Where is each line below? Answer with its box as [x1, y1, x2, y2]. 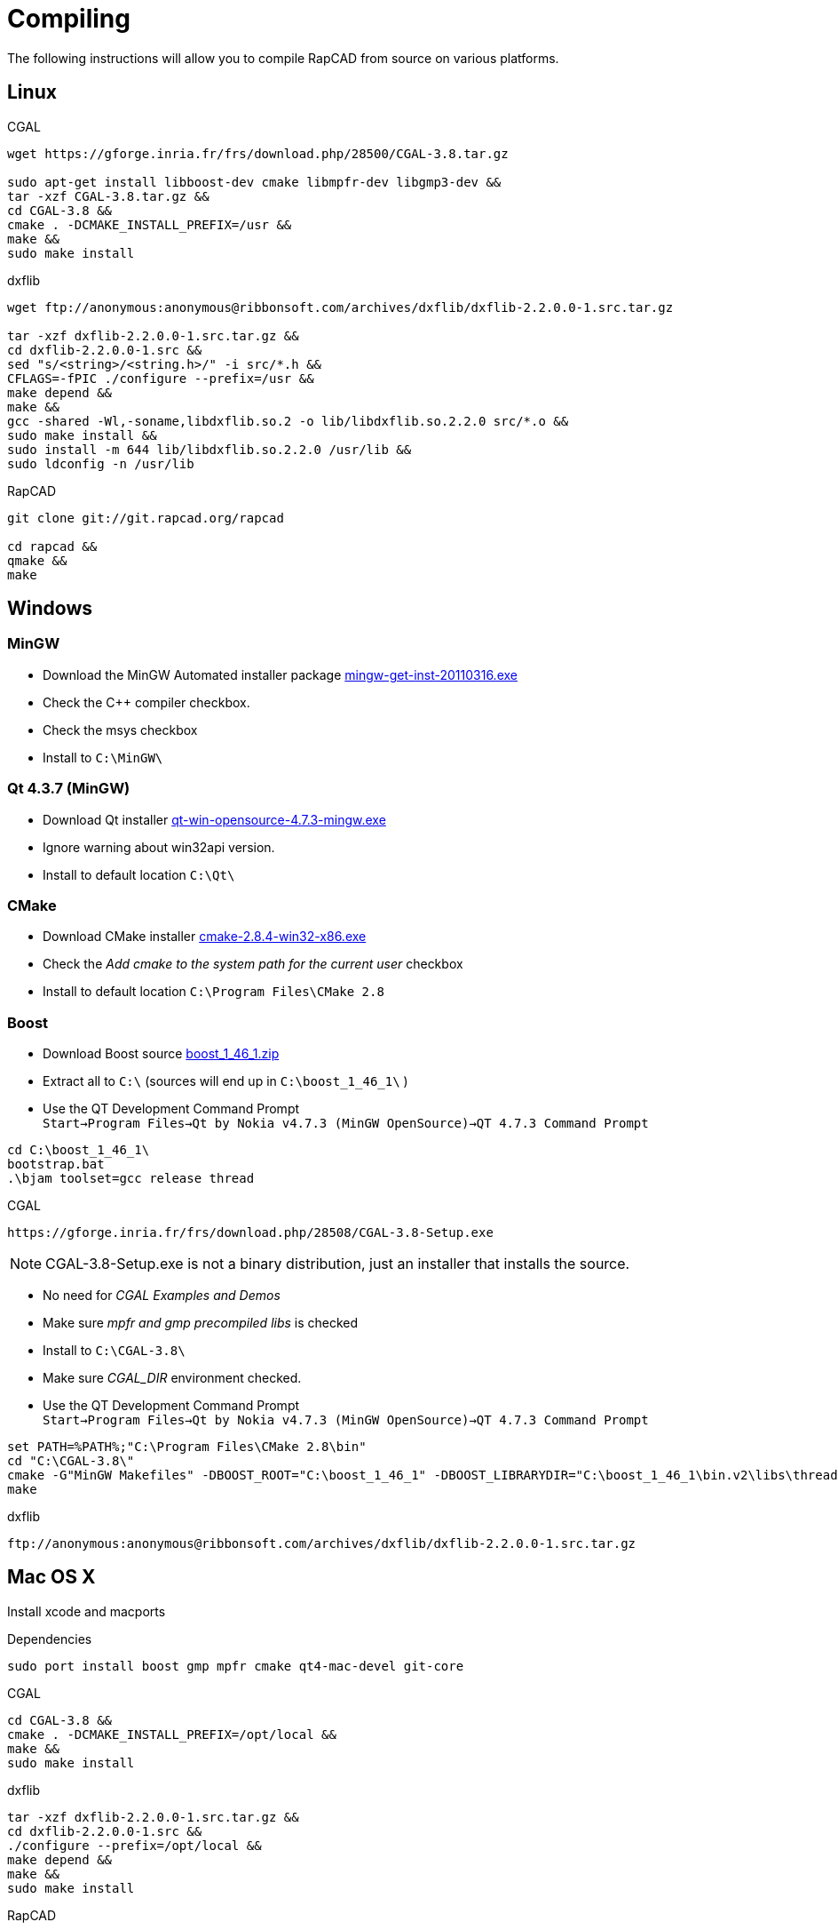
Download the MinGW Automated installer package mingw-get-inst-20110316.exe [43, 666, 518, 682]
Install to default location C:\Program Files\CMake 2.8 [43, 984, 384, 1000]
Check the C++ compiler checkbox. [43, 694, 250, 710]
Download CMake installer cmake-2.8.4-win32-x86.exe [43, 929, 367, 945]
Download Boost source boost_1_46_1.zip [43, 1046, 280, 1062]
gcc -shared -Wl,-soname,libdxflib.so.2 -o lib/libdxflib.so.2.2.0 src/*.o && [7, 413, 569, 428]
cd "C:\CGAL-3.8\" [7, 1454, 135, 1469]
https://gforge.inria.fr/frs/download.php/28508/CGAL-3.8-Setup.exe [7, 1225, 494, 1240]
